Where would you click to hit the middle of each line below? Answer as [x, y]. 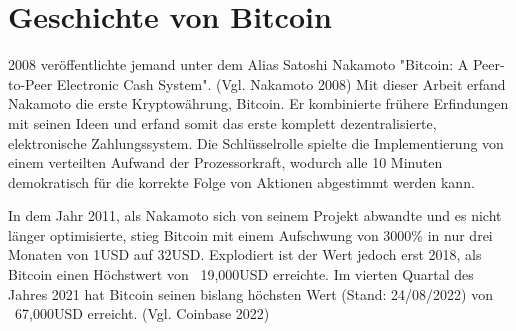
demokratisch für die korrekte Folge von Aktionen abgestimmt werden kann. [241, 181]
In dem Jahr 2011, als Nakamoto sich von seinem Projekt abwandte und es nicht [255, 215]
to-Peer [30, 83]
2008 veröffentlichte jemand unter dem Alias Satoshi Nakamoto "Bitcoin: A [238, 64]
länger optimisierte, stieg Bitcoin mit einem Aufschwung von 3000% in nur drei [250, 234]
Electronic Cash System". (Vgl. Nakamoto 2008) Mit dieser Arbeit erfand [281, 83]
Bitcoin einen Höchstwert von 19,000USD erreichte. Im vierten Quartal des [241, 274]
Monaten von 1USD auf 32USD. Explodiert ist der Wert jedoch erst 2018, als [245, 254]
